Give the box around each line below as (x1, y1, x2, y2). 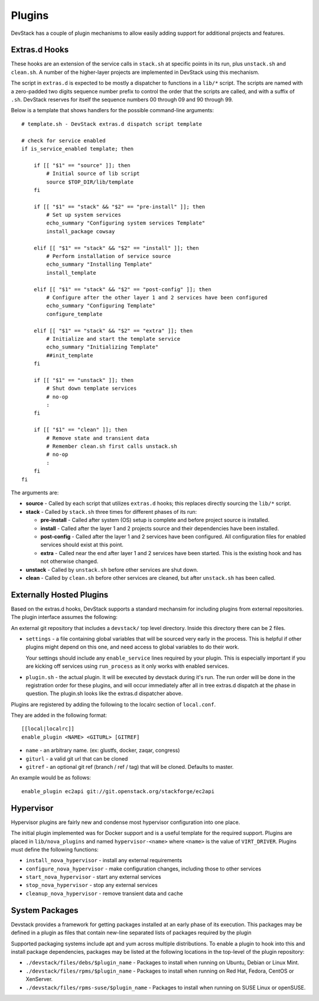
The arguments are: (11, 489, 59, 496)
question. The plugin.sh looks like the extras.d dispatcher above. (25, 690, 183, 697)
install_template (46, 269, 97, 276)
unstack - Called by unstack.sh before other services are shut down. (25, 566, 198, 573)
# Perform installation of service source (46, 253, 171, 260)
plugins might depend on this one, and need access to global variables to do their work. (25, 644, 239, 651)
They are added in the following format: (11, 712, 108, 719)
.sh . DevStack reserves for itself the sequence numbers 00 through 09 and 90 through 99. (11, 96, 233, 103)
